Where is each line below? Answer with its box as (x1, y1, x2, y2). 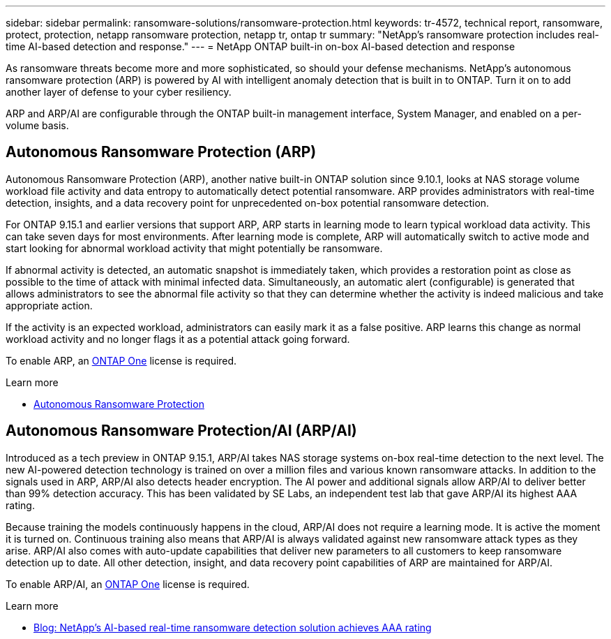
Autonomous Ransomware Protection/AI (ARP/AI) (6, 422, 357, 440)
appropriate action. (6, 299, 93, 311)
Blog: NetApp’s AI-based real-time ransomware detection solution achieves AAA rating (33, 621, 432, 633)
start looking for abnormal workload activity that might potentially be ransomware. (6, 242, 383, 254)
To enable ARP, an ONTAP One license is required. (6, 354, 237, 367)
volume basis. (6, 119, 69, 131)
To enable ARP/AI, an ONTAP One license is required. (6, 578, 250, 590)
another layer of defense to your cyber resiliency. (6, 86, 232, 98)
